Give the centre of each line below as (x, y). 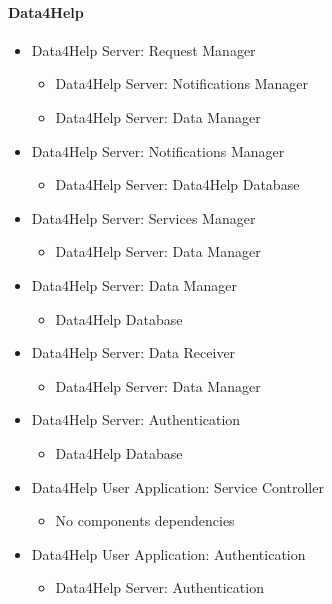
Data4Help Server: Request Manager (143, 49)
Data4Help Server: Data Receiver (133, 352)
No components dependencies (145, 520)
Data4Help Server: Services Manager (143, 217)
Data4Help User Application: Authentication (168, 553)
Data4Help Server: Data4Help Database (177, 184)
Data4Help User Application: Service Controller (177, 486)
